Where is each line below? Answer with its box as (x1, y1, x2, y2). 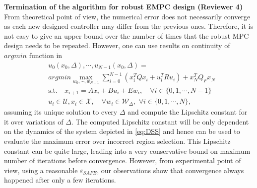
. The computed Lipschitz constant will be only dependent (71, 116, 249, 126)
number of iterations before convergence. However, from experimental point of (4, 155, 241, 166)
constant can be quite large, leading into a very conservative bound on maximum (4, 145, 251, 156)
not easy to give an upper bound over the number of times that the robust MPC (4, 30, 249, 41)
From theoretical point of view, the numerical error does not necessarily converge (4, 11, 251, 21)
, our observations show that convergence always (97, 165, 244, 175)
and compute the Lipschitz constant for (128, 107, 248, 117)
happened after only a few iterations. (4, 175, 116, 185)
